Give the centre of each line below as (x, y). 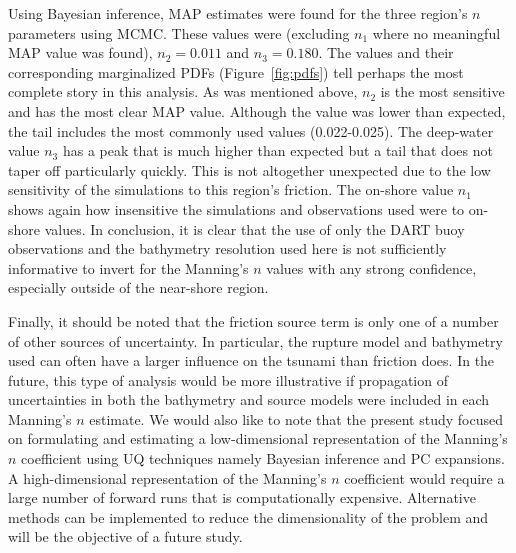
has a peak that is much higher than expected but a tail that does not (277, 150)
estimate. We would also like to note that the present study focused (296, 418)
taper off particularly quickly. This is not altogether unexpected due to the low (249, 169)
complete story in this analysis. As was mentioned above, (183, 91)
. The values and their (386, 52)
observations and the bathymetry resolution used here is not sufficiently (227, 248)
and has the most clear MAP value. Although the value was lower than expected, (257, 110)
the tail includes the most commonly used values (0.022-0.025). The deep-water (251, 130)
